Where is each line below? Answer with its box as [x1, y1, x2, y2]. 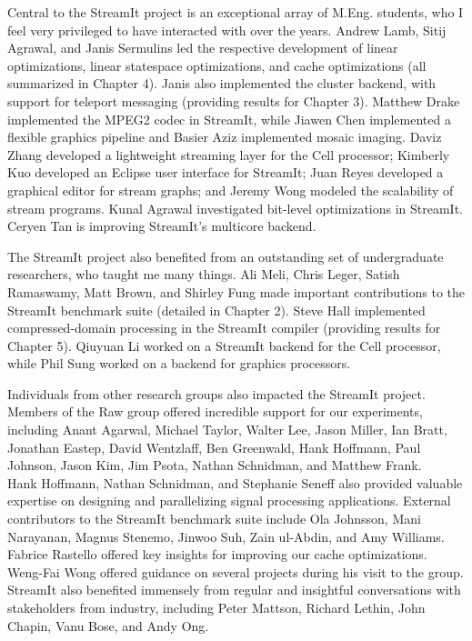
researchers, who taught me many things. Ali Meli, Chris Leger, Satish [7, 265, 400, 284]
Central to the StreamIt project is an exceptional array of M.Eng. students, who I [7, 3, 464, 21]
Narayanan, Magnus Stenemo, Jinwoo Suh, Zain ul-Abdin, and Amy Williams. [7, 526, 445, 546]
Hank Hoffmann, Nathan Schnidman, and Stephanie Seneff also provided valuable [7, 473, 463, 492]
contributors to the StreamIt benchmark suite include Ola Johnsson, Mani [7, 509, 421, 528]
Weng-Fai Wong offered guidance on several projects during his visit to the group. [7, 562, 464, 581]
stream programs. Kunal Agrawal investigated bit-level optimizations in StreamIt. [7, 198, 464, 217]
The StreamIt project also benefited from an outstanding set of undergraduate [7, 246, 444, 265]
